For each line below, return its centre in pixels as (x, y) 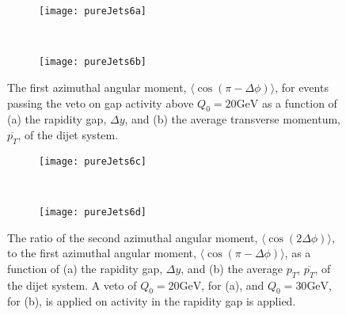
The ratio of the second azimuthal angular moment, (133, 237)
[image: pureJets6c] (93, 161)
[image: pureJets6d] (93, 212)
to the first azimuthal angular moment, (102, 253)
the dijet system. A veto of (72, 285)
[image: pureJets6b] (93, 62)
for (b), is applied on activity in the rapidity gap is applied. (152, 301)
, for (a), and (233, 285)
